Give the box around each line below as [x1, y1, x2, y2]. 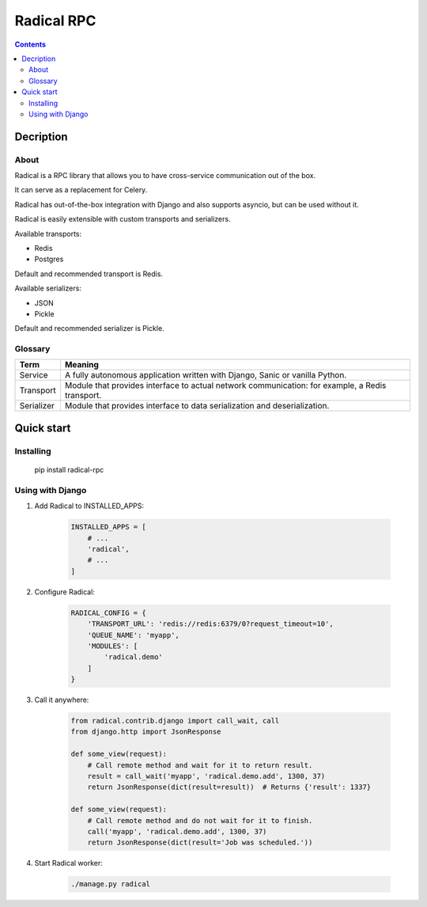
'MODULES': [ [87, 641, 138, 651]
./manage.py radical [70, 879, 150, 889]
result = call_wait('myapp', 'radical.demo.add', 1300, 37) [87, 772, 326, 780]
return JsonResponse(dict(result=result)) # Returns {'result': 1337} [87, 783, 372, 791]
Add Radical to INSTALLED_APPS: [34, 501, 145, 510]
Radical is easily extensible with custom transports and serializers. [14, 214, 231, 224]
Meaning [64, 359, 99, 370]
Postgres [34, 254, 64, 264]
